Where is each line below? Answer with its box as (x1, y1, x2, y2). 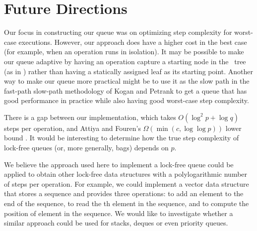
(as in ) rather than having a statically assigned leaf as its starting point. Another (4, 66, 254, 76)
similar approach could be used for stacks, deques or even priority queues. (4, 218, 228, 228)
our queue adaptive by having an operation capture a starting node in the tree (4, 56, 246, 66)
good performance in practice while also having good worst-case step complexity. (4, 95, 249, 106)
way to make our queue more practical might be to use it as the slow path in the (4, 76, 250, 86)
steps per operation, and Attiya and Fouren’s (4, 122, 141, 133)
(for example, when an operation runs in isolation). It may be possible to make (4, 46, 244, 57)
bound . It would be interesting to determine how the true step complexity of (4, 132, 239, 143)
